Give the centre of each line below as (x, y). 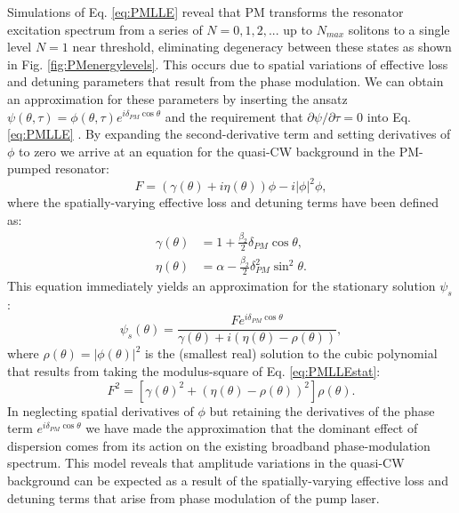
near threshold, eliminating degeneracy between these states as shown (262, 47)
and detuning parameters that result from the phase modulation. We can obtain (225, 81)
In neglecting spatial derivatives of (101, 410)
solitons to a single (399, 29)
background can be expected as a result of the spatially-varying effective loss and (228, 480)
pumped (29, 168)
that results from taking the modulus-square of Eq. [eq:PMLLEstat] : (194, 371)
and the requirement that (234, 116)
